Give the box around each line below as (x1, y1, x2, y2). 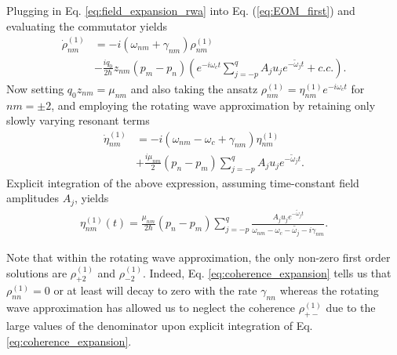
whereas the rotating (279, 282, 379, 299)
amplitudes (6, 190, 59, 206)
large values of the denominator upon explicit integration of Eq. (6, 317, 313, 333)
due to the (326, 299, 376, 316)
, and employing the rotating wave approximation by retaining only (51, 96, 376, 113)
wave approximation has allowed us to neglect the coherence (6, 299, 296, 316)
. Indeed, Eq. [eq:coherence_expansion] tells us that (142, 264, 392, 281)
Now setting (6, 80, 64, 96)
